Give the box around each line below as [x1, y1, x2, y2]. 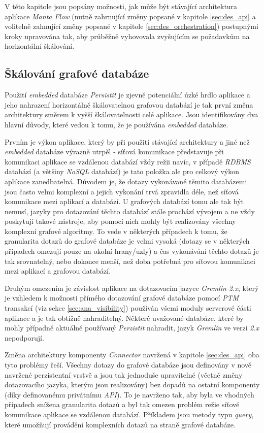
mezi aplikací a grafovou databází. [5, 265, 111, 276]
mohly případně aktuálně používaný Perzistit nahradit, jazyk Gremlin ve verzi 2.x [5, 322, 259, 333]
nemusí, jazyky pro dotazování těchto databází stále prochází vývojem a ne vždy [5, 206, 255, 216]
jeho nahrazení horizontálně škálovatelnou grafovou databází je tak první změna [5, 99, 253, 110]
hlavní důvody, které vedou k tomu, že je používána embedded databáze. [5, 119, 228, 129]
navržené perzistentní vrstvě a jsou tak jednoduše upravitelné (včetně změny [5, 369, 243, 380]
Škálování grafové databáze [5, 65, 149, 81]
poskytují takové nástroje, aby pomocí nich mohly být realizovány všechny [5, 216, 236, 226]
